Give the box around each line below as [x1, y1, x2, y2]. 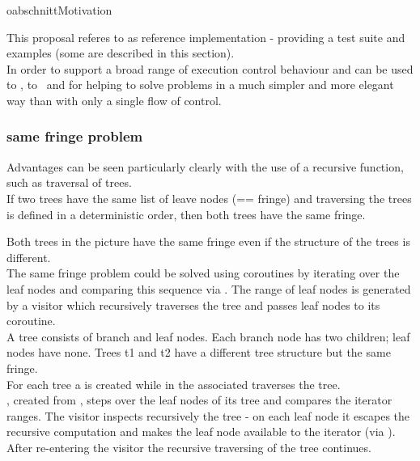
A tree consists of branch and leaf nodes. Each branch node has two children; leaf [6, 328, 410, 345]
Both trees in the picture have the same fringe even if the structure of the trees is [6, 233, 410, 250]
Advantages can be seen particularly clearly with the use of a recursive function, [6, 158, 404, 175]
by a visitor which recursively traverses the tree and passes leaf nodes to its [6, 296, 380, 313]
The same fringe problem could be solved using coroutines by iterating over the [6, 264, 400, 281]
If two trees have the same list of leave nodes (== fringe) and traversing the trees [6, 189, 412, 206]
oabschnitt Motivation [6, 2, 112, 18]
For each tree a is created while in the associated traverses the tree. [6, 375, 341, 392]
